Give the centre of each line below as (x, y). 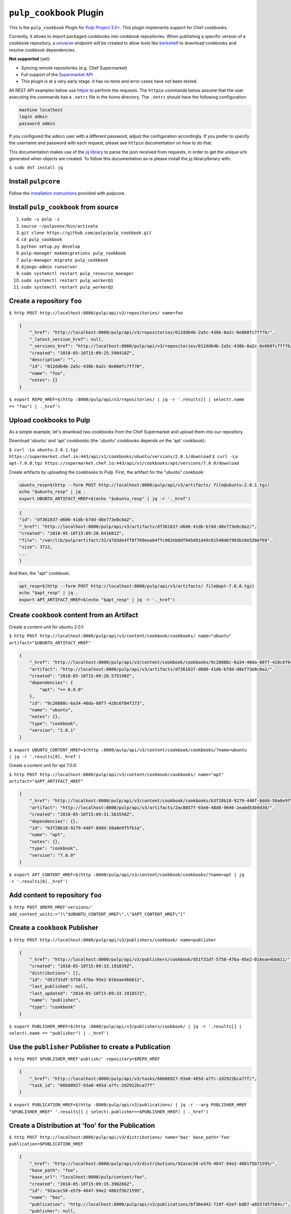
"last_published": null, (59, 986)
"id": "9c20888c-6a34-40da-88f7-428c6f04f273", (87, 703)
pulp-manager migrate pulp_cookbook (65, 260)
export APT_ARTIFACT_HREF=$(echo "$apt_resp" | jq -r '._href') (97, 599)
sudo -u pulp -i (40, 219)
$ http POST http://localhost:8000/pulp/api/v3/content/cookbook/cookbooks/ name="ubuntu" (120, 636)
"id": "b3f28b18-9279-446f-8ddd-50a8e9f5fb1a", (87, 828)
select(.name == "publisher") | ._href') (59, 1033)
